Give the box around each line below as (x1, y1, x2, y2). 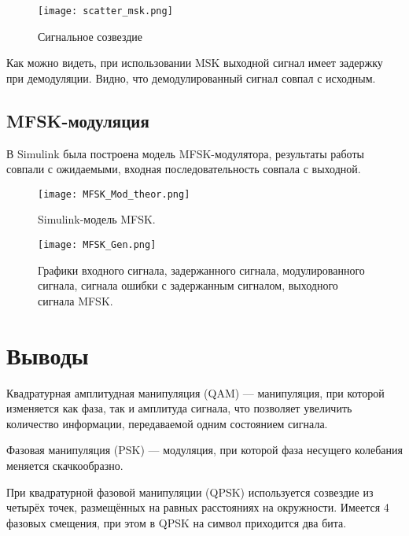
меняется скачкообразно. (6, 457, 123, 474)
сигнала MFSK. (38, 292, 113, 309)
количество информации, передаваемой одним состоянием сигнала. (6, 415, 328, 431)
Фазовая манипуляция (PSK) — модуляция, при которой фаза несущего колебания (6, 442, 403, 458)
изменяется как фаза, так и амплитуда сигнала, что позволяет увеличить (6, 400, 352, 416)
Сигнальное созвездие (38, 28, 143, 44)
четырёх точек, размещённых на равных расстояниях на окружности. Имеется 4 (6, 499, 389, 516)
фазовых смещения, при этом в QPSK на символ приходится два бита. (6, 514, 347, 530)
